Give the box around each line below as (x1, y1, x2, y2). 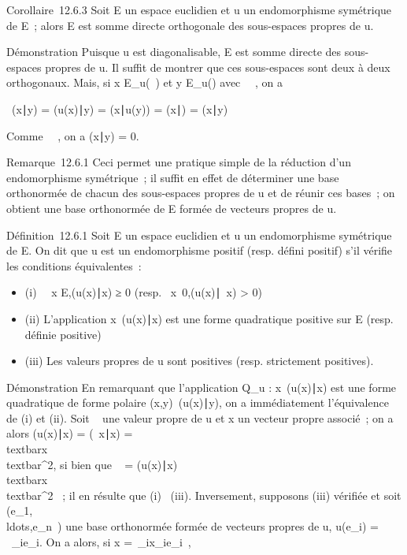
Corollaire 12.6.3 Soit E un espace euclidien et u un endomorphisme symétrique (6, 2, 392, 17)
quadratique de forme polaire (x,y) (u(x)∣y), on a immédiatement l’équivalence (6, 394, 389, 411)
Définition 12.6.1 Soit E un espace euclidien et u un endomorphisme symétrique (6, 226, 392, 243)
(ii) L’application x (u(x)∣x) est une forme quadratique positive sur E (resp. (24, 310, 394, 326)
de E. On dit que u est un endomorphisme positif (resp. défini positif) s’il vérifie (6, 242, 393, 259)
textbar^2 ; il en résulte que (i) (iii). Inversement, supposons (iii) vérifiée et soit (6, 486, 401, 503)
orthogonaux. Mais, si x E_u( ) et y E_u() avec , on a (6, 74, 283, 91)
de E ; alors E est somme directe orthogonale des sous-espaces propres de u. (6, 17, 374, 33)
